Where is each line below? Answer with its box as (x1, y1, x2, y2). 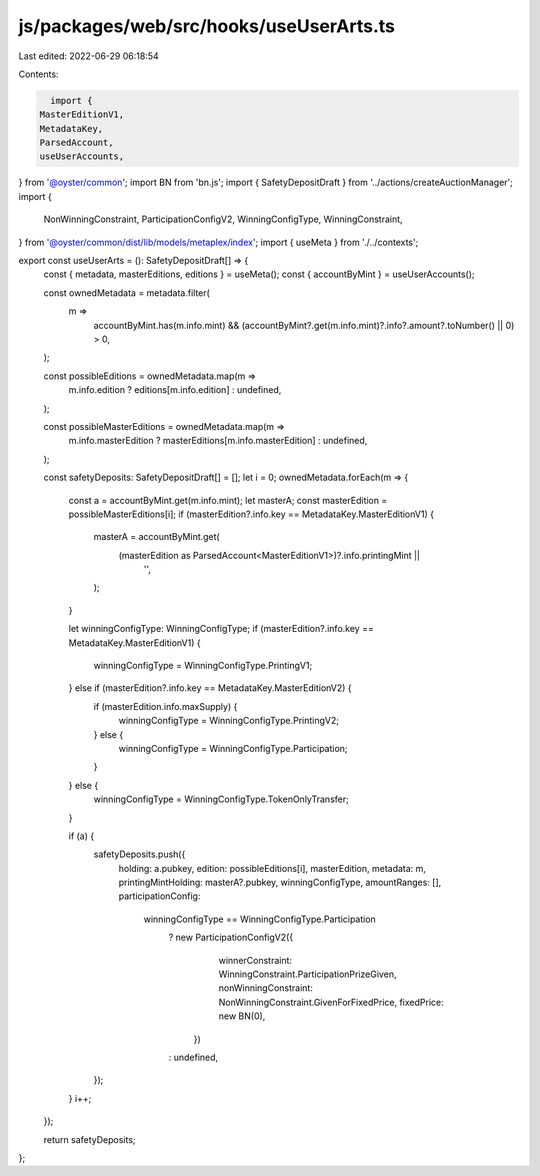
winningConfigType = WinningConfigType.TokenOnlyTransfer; (93, 793, 349, 805)
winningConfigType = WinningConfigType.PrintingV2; (118, 715, 340, 727)
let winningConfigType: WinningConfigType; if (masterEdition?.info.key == (68, 623, 374, 635)
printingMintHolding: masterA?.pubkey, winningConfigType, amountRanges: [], (118, 876, 442, 889)
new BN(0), (218, 1010, 266, 1022)
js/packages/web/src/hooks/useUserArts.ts (18, 15, 395, 37)
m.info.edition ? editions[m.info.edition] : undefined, (68, 384, 282, 396)
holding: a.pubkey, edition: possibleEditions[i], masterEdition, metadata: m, (118, 862, 427, 874)
